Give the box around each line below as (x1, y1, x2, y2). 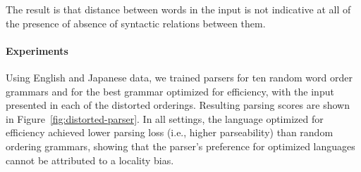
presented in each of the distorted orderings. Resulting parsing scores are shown (6, 98, 350, 112)
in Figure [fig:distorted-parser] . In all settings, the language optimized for (6, 111, 324, 126)
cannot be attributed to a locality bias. (6, 152, 174, 167)
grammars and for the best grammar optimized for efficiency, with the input (6, 84, 334, 98)
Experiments (6, 43, 68, 58)
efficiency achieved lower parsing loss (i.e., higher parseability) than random (6, 125, 334, 140)
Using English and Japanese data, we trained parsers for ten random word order (6, 70, 353, 84)
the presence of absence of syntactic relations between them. (6, 15, 266, 30)
